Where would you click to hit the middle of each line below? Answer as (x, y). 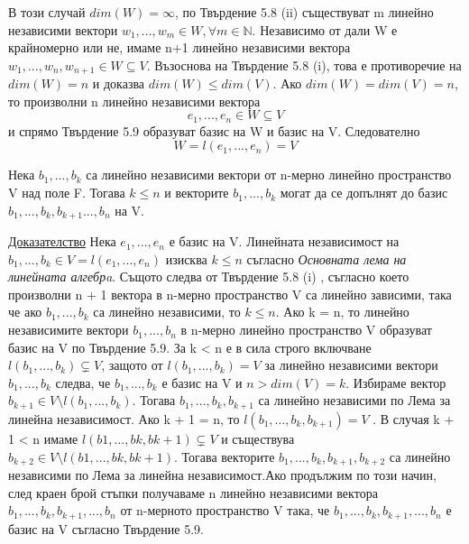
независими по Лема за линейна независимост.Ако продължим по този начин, (222, 474)
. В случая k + (414, 418)
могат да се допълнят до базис (364, 193)
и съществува (258, 438)
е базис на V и (202, 382)
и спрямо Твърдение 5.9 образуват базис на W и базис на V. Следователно (214, 130)
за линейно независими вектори (351, 365)
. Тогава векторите (224, 456)
